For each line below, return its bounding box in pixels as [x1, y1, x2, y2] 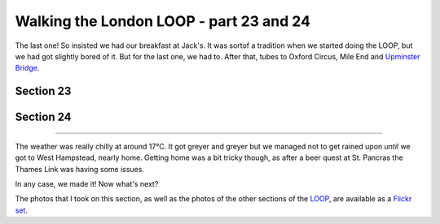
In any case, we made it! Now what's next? [15, 179, 159, 188]
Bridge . [15, 63, 40, 73]
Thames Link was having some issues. [15, 164, 144, 174]
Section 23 [15, 84, 72, 98]
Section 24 [15, 110, 73, 124]
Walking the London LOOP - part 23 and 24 [15, 12, 311, 30]
